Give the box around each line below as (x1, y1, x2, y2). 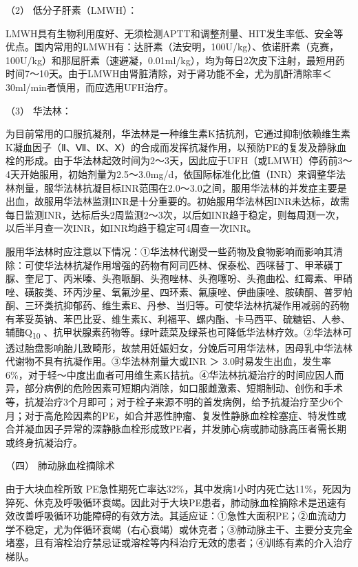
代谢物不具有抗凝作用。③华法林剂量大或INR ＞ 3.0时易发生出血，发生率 (6, 354, 332, 368)
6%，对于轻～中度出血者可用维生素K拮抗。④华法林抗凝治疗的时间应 (6, 367, 315, 381)
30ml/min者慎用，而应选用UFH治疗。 (6, 79, 174, 94)
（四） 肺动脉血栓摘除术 (6, 458, 115, 472)
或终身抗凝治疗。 (6, 435, 83, 449)
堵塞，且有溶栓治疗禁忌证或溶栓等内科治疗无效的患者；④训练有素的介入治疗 (6, 535, 352, 550)
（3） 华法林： (6, 103, 72, 117)
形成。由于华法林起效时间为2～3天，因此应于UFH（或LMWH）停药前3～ (24, 153, 352, 168)
